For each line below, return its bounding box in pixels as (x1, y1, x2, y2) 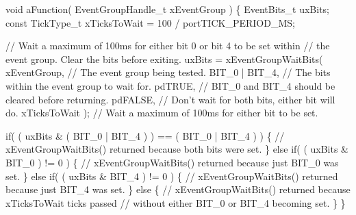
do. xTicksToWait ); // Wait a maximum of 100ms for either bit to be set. (5, 105, 318, 120)
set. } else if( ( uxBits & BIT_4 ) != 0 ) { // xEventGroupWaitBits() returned (5, 168, 338, 183)
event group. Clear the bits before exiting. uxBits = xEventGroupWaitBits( (5, 51, 323, 66)
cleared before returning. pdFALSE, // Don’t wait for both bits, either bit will (5, 92, 335, 106)
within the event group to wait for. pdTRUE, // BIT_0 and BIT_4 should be (5, 78, 335, 92)
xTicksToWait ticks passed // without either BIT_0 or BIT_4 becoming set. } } (5, 195, 346, 210)
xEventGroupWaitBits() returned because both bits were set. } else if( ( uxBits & (5, 142, 349, 156)
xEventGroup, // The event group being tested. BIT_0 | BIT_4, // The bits (5, 65, 331, 79)
